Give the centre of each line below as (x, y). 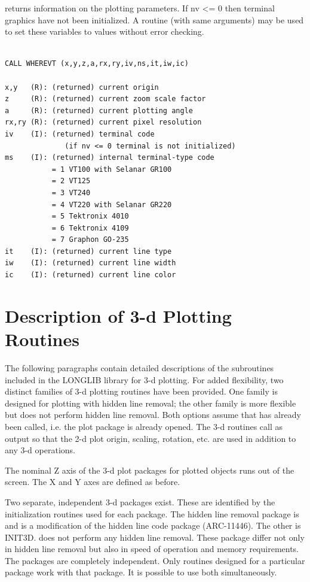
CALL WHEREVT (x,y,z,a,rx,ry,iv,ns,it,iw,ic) (97, 64)
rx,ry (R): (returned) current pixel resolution (103, 122)
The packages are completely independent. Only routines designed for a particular (155, 560)
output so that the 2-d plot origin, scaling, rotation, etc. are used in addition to (151, 438)
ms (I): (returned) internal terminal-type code (110, 158)
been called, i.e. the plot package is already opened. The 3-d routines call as (144, 426)
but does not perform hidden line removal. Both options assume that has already (153, 415)
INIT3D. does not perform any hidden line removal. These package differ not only (155, 537)
